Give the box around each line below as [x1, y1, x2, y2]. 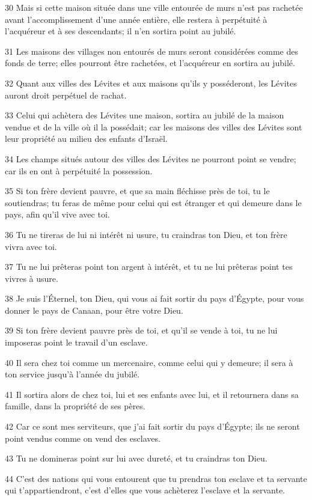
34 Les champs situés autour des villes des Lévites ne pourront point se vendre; [5, 152, 296, 165]
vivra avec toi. [5, 240, 57, 252]
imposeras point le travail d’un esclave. [5, 336, 148, 349]
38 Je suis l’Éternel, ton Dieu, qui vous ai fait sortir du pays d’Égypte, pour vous [5, 292, 304, 305]
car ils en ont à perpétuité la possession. [5, 164, 153, 177]
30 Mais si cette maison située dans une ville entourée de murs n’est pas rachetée [5, 1, 303, 13]
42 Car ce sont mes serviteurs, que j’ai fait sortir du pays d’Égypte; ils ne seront [5, 420, 300, 433]
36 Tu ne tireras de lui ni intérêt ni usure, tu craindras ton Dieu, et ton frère [5, 228, 287, 240]
